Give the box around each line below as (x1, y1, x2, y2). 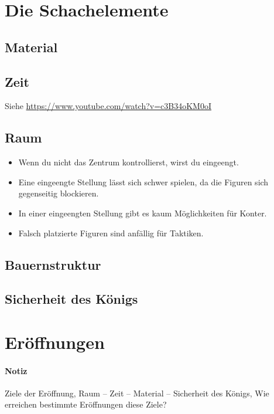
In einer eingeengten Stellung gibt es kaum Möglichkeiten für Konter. (18, 206, 267, 219)
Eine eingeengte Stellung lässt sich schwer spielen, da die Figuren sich (18, 175, 269, 188)
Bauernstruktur (5, 255, 101, 273)
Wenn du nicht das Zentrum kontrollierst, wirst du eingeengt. (18, 156, 239, 168)
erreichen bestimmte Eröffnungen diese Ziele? (5, 398, 167, 410)
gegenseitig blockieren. (18, 187, 99, 199)
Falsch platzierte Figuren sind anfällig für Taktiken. (18, 226, 204, 239)
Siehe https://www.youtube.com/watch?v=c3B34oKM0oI (5, 100, 212, 112)
